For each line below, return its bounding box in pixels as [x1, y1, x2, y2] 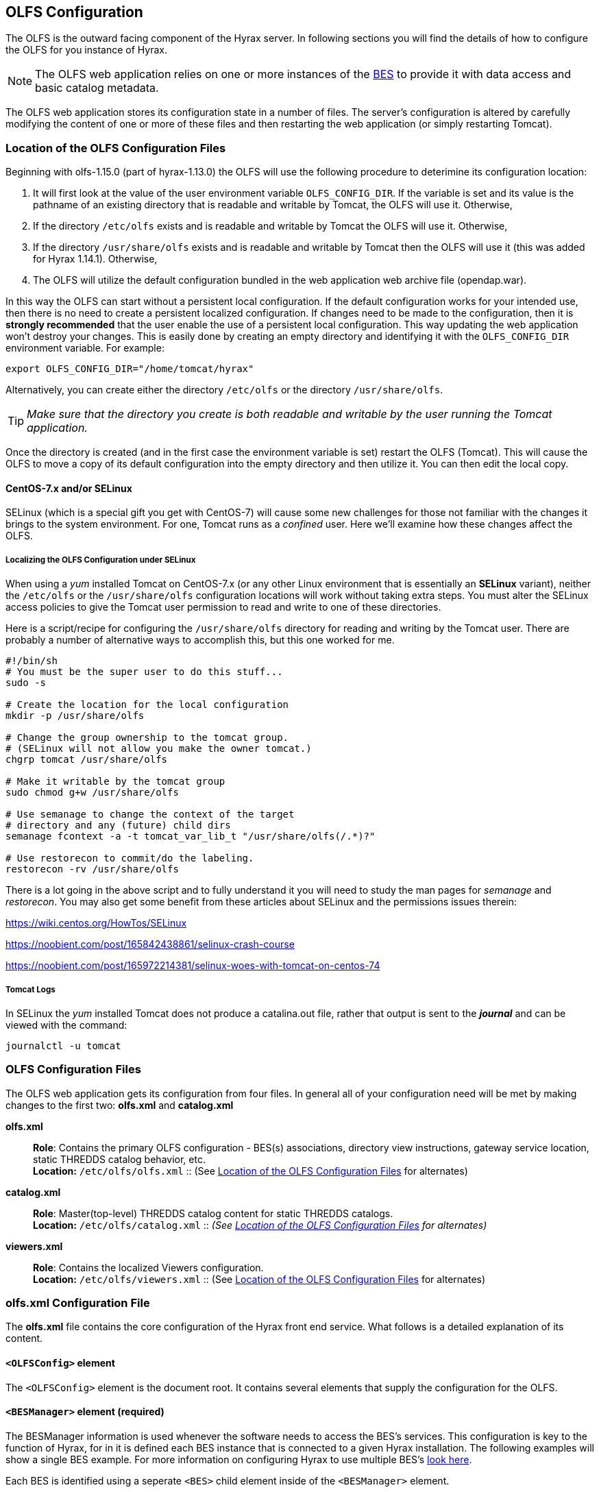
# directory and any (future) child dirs [5, 820, 231, 831]
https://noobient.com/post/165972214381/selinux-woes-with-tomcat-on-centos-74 [5, 959, 380, 972]
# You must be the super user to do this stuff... [5, 666, 283, 678]
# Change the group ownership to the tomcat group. [5, 732, 289, 744]
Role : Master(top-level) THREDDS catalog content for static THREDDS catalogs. [33, 1207, 393, 1219]
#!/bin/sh [5, 655, 58, 667]
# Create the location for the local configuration [5, 699, 289, 711]
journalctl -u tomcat [5, 1040, 121, 1051]
